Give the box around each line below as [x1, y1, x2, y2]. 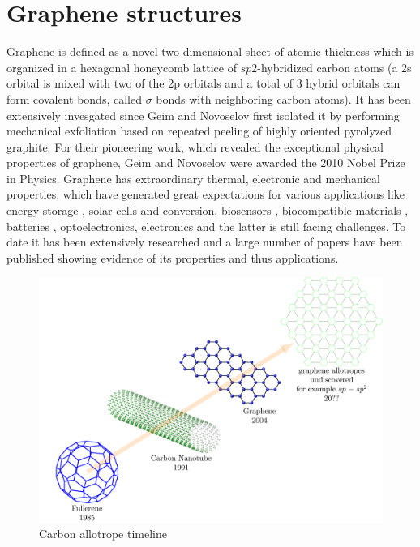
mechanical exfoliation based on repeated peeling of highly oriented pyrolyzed [6, 122, 392, 139]
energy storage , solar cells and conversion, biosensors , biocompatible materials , [6, 202, 409, 219]
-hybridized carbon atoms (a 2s [257, 58, 412, 75]
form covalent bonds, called [6, 90, 142, 107]
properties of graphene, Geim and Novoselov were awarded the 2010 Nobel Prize [6, 154, 405, 171]
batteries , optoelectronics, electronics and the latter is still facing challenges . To [6, 217, 406, 234]
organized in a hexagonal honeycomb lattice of [6, 58, 237, 75]
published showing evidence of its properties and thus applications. [6, 249, 339, 266]
